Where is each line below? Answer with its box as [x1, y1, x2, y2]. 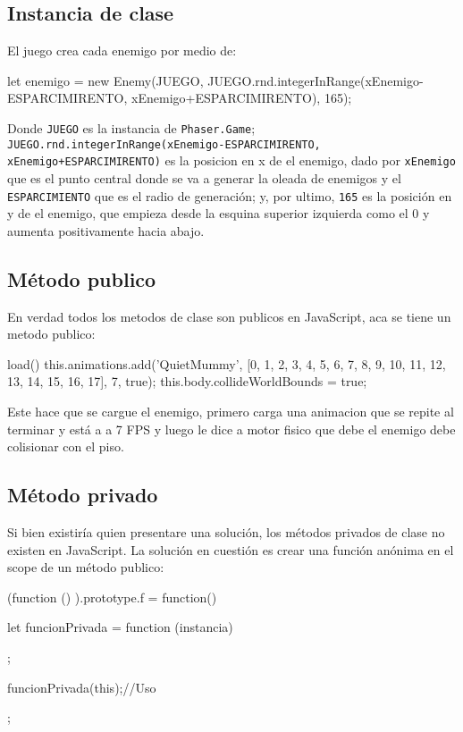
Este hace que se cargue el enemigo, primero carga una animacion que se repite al [7, 401, 454, 420]
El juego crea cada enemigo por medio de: [7, 41, 237, 60]
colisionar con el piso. [7, 437, 124, 456]
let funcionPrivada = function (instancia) [7, 618, 233, 636]
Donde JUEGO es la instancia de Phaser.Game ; [7, 118, 256, 137]
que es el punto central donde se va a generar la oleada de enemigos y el [7, 168, 401, 187]
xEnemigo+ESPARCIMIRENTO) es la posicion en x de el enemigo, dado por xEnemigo [7, 151, 456, 170]
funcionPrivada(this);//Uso [7, 677, 156, 696]
